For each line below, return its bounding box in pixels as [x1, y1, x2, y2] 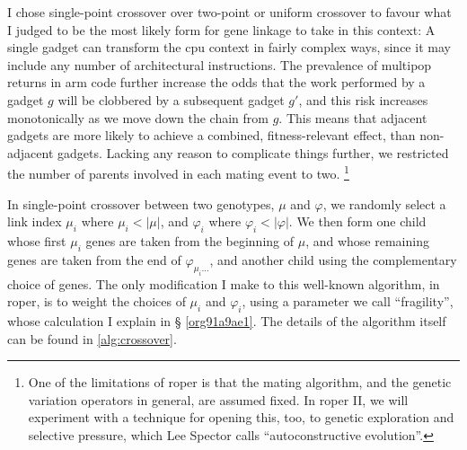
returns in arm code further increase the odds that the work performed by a [7, 73, 426, 92]
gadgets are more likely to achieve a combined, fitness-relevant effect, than [7, 126, 416, 145]
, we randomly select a [322, 194, 446, 213]
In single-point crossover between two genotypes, [7, 194, 275, 213]
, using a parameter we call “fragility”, [242, 292, 454, 311]
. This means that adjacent [278, 108, 427, 127]
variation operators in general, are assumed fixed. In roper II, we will [28, 390, 409, 409]
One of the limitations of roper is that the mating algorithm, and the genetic [28, 373, 452, 392]
